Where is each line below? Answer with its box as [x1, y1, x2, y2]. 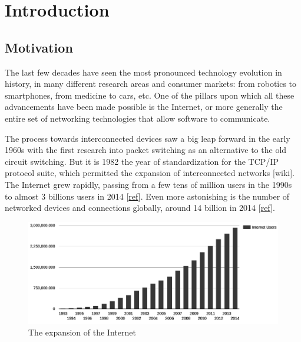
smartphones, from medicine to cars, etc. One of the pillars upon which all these [5, 89, 295, 101]
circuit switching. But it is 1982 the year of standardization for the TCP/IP [5, 155, 279, 167]
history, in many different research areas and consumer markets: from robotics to [5, 77, 297, 90]
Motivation [5, 38, 73, 56]
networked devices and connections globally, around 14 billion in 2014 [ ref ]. [5, 201, 275, 214]
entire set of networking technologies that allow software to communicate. [5, 112, 270, 124]
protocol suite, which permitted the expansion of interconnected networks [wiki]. [5, 167, 295, 179]
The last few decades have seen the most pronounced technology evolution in [5, 66, 282, 78]
